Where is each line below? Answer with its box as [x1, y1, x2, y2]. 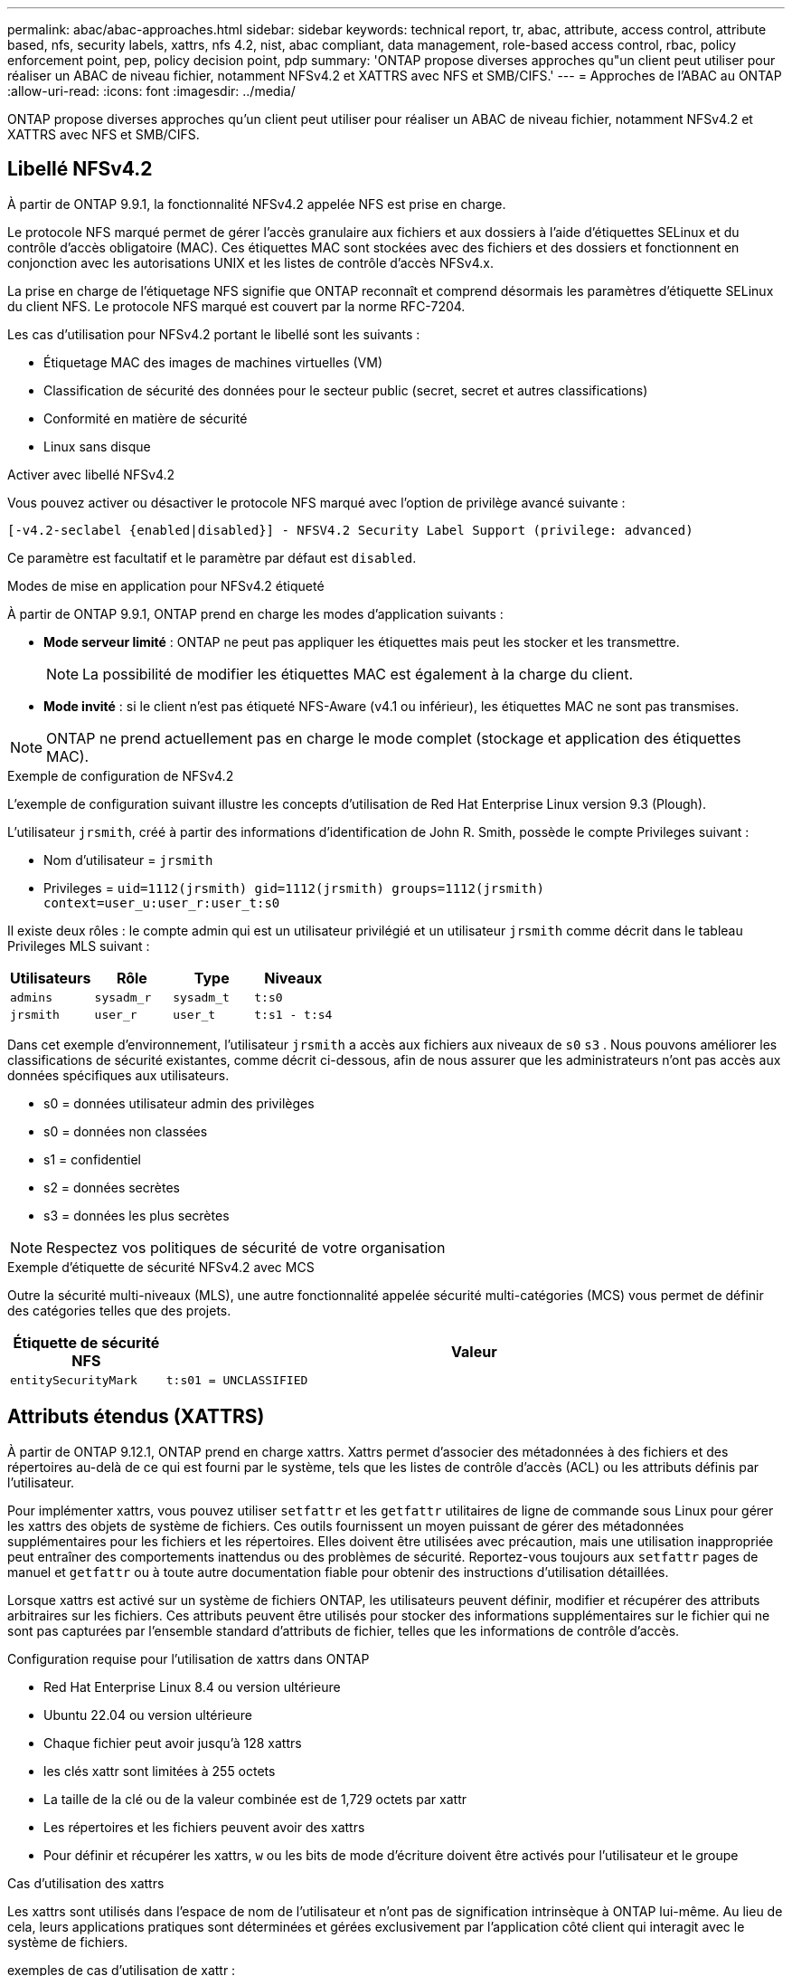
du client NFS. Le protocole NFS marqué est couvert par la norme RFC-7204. [7, 298, 466, 314]
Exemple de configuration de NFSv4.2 [7, 767, 234, 784]
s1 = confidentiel [43, 1151, 141, 1167]
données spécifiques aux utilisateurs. [7, 1067, 230, 1083]
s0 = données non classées [43, 1123, 208, 1139]
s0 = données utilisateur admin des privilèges [43, 1095, 315, 1111]
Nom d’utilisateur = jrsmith [43, 851, 213, 868]
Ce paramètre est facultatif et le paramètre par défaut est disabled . [7, 549, 417, 565]
